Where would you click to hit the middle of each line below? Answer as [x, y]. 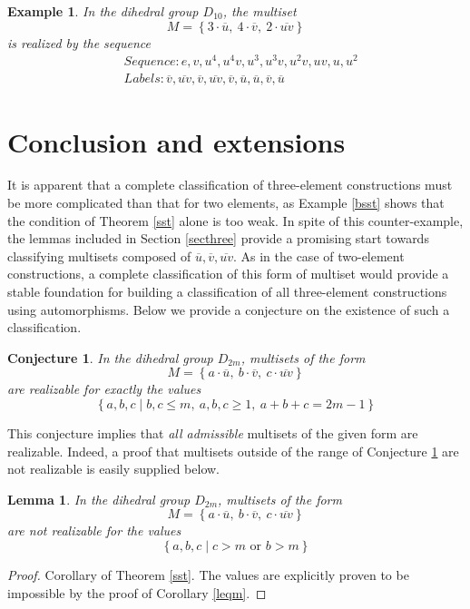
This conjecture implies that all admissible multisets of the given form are [213, 432]
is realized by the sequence [79, 42]
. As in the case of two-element [318, 255]
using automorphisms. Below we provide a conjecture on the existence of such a [229, 309]
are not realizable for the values [94, 530]
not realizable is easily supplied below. [113, 469]
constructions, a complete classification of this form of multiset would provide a [228, 274]
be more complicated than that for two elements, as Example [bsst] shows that [226, 203]
